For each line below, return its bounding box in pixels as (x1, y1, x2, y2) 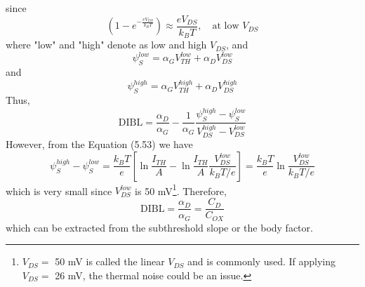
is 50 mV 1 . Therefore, (135, 181, 227, 198)
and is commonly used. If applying (187, 254, 336, 269)
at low (212, 21, 239, 32)
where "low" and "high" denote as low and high (6, 37, 207, 52)
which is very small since (6, 183, 112, 198)
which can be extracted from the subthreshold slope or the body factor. (6, 220, 313, 234)
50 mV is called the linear (55, 254, 165, 269)
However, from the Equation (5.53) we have (6, 137, 193, 152)
